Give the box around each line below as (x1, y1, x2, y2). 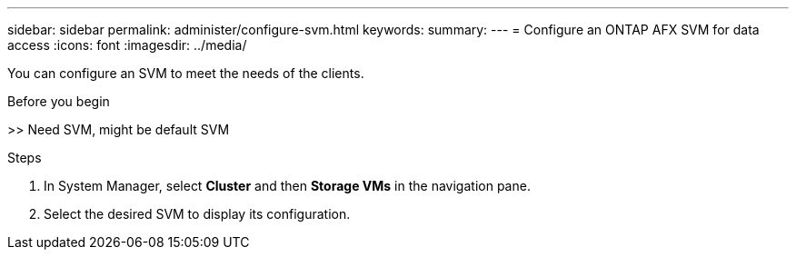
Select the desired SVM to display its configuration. (44, 206, 351, 222)
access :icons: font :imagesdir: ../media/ (7, 37, 247, 53)
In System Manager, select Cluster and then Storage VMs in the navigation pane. (44, 178, 531, 193)
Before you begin (7, 94, 110, 109)
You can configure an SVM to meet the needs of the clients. (7, 65, 364, 81)
